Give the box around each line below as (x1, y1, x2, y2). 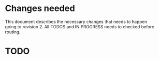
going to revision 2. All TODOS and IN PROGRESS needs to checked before (5, 24, 155, 29)
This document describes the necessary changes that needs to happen (5, 19, 147, 24)
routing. (5, 29, 21, 35)
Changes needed (5, 3, 75, 14)
